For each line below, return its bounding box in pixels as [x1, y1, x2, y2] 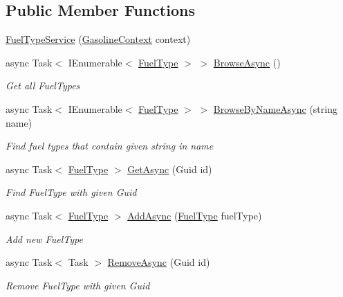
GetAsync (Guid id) [127, 161, 212, 176]
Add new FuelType [6, 231, 83, 246]
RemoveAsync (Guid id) [107, 255, 210, 269]
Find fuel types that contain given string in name [6, 138, 214, 153]
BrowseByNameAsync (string [213, 101, 337, 116]
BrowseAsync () [213, 55, 281, 69]
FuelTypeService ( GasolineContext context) [6, 32, 191, 46]
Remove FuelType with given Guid [6, 278, 150, 292]
